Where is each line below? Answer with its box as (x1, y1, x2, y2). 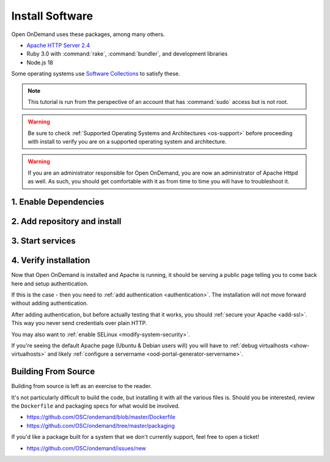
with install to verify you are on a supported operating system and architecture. (28, 138, 227, 145)
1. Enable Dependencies (11, 197, 105, 207)
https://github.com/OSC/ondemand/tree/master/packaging (26, 422, 175, 429)
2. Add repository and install (11, 216, 122, 227)
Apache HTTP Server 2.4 (26, 42, 90, 49)
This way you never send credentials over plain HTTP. (11, 320, 147, 327)
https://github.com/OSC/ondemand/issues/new (26, 444, 146, 452)
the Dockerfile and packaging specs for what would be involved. (11, 402, 180, 409)
